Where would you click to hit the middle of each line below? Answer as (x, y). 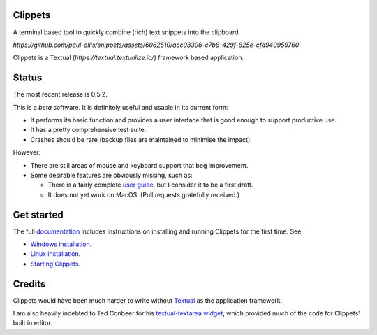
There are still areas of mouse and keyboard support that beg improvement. (139, 165)
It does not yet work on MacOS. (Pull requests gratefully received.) (144, 194)
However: (27, 152)
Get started (38, 214)
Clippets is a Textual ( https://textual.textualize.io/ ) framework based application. (128, 58)
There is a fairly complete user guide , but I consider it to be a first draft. (150, 185)
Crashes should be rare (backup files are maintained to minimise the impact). (141, 139)
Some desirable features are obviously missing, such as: (111, 175)
